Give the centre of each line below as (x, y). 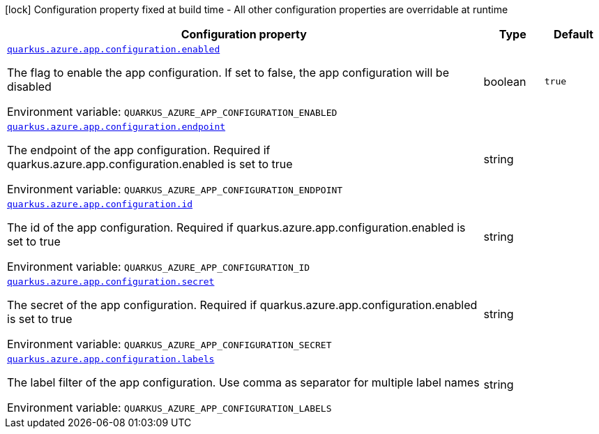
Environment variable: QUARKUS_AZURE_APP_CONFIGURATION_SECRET (169, 344)
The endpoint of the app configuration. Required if (139, 150)
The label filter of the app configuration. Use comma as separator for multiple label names (243, 382)
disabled (29, 87)
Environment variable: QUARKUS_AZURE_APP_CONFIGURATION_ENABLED (172, 112)
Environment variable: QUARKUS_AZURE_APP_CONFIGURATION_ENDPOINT (175, 189)
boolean (505, 81)
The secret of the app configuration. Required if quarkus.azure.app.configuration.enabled (242, 305)
